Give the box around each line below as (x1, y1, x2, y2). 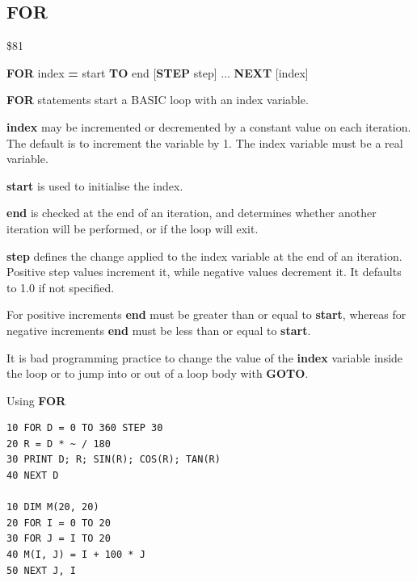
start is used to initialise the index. (6, 177, 183, 194)
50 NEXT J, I (6, 564, 76, 576)
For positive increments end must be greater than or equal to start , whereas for (6, 306, 406, 323)
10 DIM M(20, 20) (6, 501, 99, 513)
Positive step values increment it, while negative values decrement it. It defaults (6, 263, 402, 280)
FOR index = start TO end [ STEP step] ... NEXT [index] (6, 64, 309, 81)
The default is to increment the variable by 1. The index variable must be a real (6, 134, 403, 151)
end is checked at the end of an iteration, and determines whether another (6, 204, 377, 221)
